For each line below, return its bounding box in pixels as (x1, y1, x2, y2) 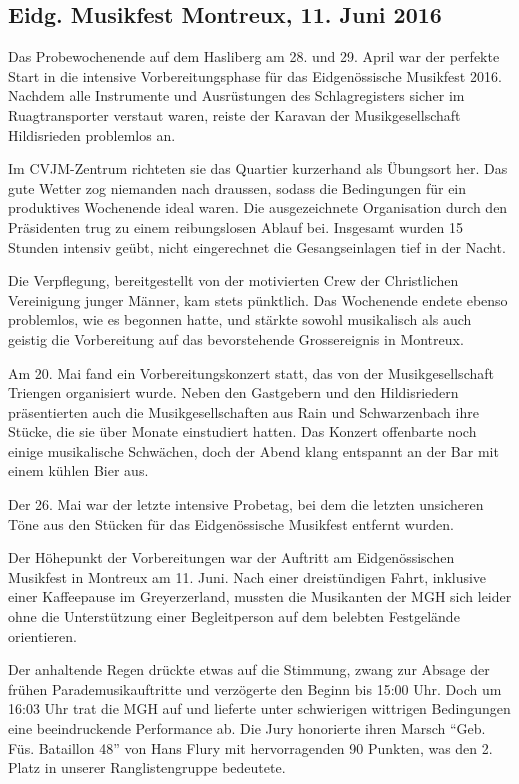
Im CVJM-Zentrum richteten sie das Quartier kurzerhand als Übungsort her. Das (8, 158, 508, 179)
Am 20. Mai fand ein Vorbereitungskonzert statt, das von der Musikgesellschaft (8, 362, 494, 383)
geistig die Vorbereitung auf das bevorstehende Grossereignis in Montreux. (8, 328, 464, 349)
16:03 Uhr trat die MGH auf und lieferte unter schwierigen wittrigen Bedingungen (8, 698, 511, 719)
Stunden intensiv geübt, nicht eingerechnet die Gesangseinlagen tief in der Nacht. (8, 236, 506, 257)
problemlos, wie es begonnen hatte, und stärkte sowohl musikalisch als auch (8, 309, 472, 330)
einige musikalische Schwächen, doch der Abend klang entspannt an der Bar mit (8, 440, 499, 461)
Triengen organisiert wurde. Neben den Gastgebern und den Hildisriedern (8, 382, 459, 403)
